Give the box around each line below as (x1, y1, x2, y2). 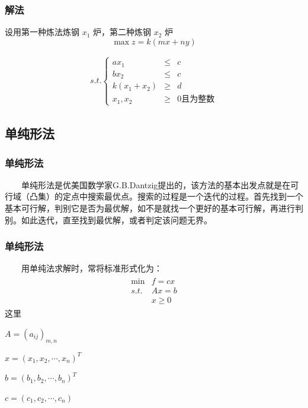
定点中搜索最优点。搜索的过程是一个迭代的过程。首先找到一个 (62, 190, 303, 203)
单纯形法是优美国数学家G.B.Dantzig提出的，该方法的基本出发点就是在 (21, 178, 291, 191)
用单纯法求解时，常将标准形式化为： (21, 262, 162, 274)
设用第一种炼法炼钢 (5, 26, 79, 38)
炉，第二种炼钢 (93, 26, 152, 38)
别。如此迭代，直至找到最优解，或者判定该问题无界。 (5, 213, 212, 226)
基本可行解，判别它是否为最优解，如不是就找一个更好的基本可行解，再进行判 (5, 202, 303, 214)
